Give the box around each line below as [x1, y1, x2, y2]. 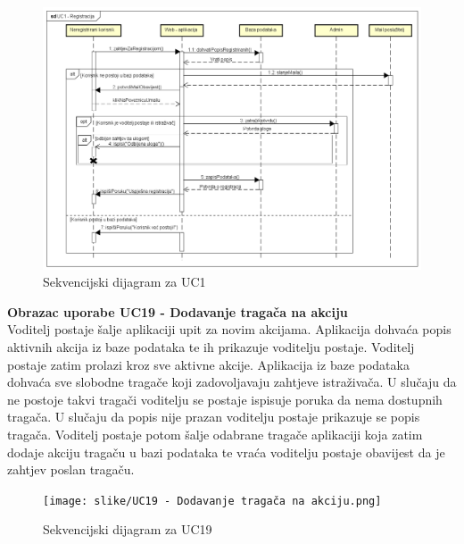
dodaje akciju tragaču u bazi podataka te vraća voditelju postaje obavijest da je [7, 442, 445, 461]
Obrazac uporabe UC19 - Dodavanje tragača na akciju [7, 302, 348, 321]
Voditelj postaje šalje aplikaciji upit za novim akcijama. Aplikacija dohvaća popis [7, 320, 452, 339]
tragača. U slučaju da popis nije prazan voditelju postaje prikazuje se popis [7, 407, 420, 426]
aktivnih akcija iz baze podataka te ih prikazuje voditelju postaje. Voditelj [7, 337, 415, 356]
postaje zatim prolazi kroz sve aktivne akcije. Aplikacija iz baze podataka [7, 355, 410, 373]
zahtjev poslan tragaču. [7, 460, 135, 479]
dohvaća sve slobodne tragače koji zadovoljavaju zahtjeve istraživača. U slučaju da [7, 372, 457, 391]
